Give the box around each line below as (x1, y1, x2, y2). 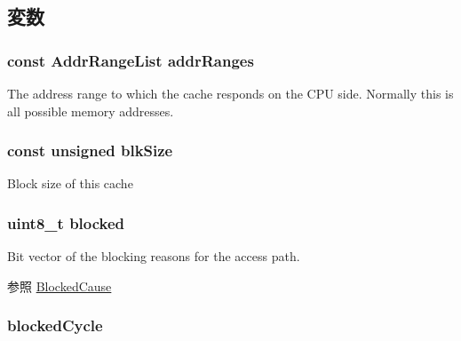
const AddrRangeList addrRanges (7, 49, 254, 71)
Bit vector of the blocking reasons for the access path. (7, 247, 300, 266)
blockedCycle (7, 314, 103, 337)
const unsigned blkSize (7, 139, 173, 162)
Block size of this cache (7, 174, 133, 193)
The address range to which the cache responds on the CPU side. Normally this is (7, 84, 454, 102)
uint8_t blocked (7, 211, 125, 234)
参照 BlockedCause (7, 276, 112, 295)
